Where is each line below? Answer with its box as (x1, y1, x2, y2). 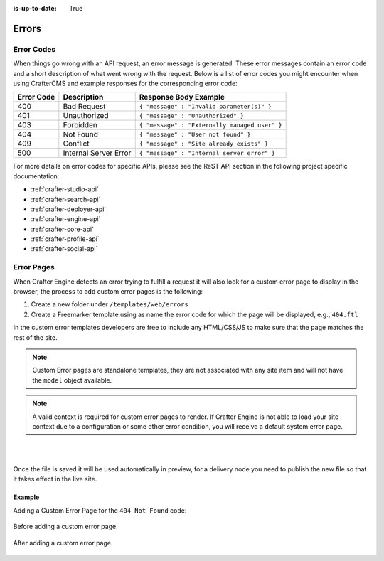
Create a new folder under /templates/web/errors (31, 300, 188, 309)
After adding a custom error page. (13, 538, 113, 547)
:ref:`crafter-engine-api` (31, 215, 101, 223)
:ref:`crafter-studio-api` (31, 185, 99, 193)
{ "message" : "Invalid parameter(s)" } (139, 102, 272, 110)
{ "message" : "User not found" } (139, 130, 251, 138)
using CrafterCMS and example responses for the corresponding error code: (13, 79, 238, 87)
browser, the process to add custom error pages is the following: (13, 287, 203, 295)
